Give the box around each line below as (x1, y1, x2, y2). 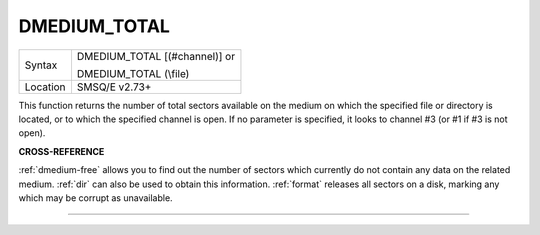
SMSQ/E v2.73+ (76, 80, 152, 94)
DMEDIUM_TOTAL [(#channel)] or (76, 49, 235, 63)
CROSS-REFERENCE (18, 145, 105, 157)
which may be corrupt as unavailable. (18, 191, 174, 204)
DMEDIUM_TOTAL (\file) (76, 66, 190, 80)
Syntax (24, 58, 58, 72)
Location (24, 80, 66, 94)
